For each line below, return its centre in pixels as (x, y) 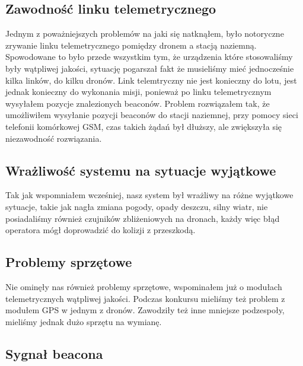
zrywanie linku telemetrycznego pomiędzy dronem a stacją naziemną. (131, 45)
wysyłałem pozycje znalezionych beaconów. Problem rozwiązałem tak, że (138, 103)
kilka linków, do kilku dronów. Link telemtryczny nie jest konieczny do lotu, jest (151, 80)
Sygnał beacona (54, 353)
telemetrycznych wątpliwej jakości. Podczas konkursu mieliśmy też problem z (145, 298)
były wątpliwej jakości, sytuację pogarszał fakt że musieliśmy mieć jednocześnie (150, 68)
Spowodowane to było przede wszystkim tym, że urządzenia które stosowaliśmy (149, 57)
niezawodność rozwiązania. (54, 138)
